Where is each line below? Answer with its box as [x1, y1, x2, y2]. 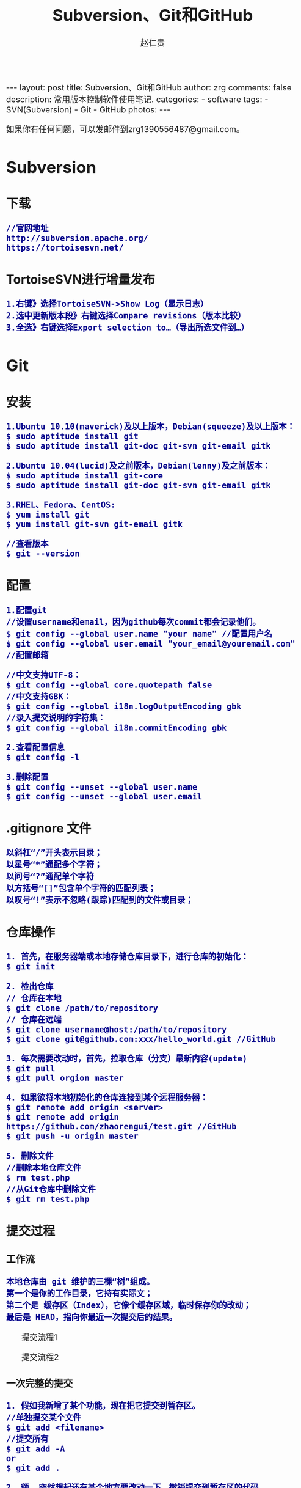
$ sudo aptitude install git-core [6, 471, 163, 481]
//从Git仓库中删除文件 [6, 1184, 96, 1194]
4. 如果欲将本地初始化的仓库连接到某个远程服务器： [6, 1093, 209, 1103]
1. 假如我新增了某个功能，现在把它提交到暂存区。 [6, 1400, 200, 1411]
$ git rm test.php [6, 1193, 90, 1204]
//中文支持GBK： [6, 691, 71, 702]
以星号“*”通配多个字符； [6, 859, 103, 870]
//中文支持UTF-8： [6, 670, 82, 681]
